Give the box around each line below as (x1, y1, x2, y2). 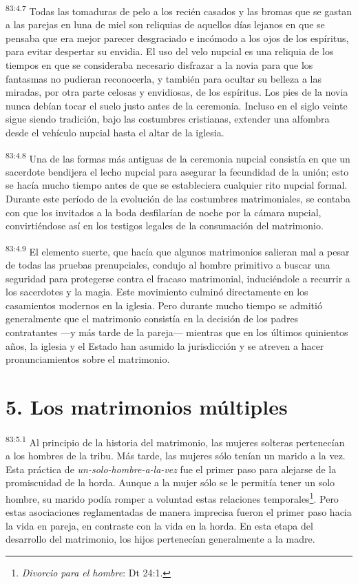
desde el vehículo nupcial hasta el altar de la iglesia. (6, 125, 224, 139)
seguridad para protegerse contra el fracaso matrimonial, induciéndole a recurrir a (6, 271, 350, 285)
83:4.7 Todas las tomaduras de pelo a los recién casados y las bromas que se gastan (6, 2, 352, 18)
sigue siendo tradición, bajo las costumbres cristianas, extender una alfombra (6, 112, 330, 126)
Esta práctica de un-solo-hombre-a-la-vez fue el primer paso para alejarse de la (6, 461, 337, 476)
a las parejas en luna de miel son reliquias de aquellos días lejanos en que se (6, 17, 325, 32)
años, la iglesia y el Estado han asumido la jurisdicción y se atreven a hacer (6, 338, 324, 353)
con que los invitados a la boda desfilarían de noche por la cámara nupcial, (6, 205, 322, 219)
